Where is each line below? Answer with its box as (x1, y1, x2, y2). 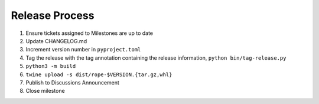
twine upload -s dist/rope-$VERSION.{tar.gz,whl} (25, 71, 172, 78)
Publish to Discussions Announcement (25, 79, 119, 86)
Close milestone (25, 87, 65, 95)
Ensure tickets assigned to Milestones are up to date (25, 30, 154, 37)
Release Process (11, 9, 95, 22)
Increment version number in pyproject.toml (25, 46, 141, 53)
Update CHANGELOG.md (25, 37, 87, 44)
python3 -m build (25, 63, 76, 70)
